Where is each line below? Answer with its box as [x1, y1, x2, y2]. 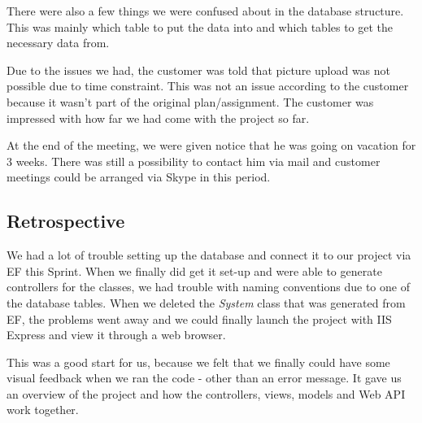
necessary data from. [7, 34, 110, 51]
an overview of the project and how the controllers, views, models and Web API [7, 385, 406, 402]
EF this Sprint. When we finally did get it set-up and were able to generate [7, 262, 382, 279]
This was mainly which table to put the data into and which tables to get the [7, 18, 394, 35]
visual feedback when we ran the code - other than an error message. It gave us [7, 369, 402, 386]
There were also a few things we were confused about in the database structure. [7, 2, 404, 19]
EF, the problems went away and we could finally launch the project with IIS [7, 310, 392, 327]
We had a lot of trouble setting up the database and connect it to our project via [7, 246, 411, 264]
